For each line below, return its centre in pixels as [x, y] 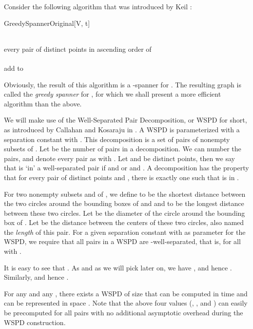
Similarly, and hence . [36, 277]
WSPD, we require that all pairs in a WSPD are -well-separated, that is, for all [122, 241]
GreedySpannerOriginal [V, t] [47, 23]
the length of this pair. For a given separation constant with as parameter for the [125, 232]
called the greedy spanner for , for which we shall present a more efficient [113, 94]
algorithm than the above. [43, 103]
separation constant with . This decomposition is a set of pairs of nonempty [117, 139]
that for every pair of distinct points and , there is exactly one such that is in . [121, 177]
